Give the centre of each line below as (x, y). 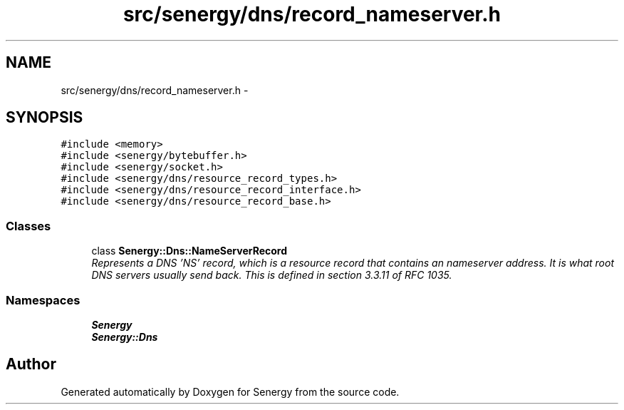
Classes (28, 226)
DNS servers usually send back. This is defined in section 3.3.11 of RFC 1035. (272, 275)
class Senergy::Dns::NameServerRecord (189, 251)
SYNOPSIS (45, 118)
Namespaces (43, 300)
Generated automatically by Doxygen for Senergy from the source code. (230, 391)
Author (31, 364)
